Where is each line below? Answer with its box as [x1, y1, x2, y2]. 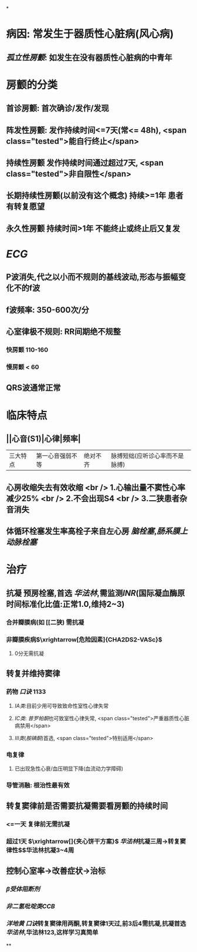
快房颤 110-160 [6, 346, 49, 354]
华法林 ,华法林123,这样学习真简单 [6, 929, 98, 937]
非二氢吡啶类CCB [6, 902, 56, 910]
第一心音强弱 [36, 452, 72, 460]
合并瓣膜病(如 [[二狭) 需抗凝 [6, 618, 84, 626]
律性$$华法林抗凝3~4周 [6, 846, 74, 855]
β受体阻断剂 [6, 885, 40, 893]
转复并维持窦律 [6, 669, 60, 678]
